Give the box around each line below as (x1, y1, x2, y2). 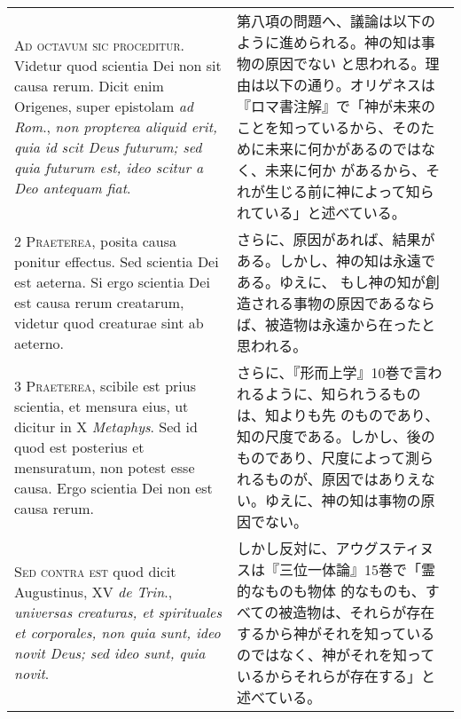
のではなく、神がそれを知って (236, 644, 435, 665)
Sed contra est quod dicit (14, 561, 176, 581)
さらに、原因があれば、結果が (236, 229, 435, 249)
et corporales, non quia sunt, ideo (14, 622, 221, 643)
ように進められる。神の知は (236, 32, 421, 52)
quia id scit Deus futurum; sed (14, 137, 202, 157)
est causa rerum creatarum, (14, 292, 184, 312)
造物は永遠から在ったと (278, 314, 435, 335)
